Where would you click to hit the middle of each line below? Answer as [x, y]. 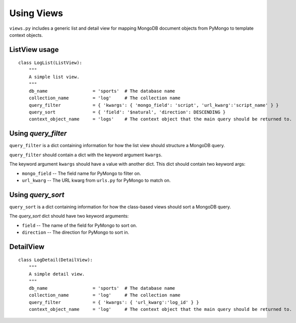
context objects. [26, 35]
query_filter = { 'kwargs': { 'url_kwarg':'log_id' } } [114, 302]
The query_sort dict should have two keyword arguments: [69, 216]
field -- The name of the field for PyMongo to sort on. [79, 225]
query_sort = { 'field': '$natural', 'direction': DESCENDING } [127, 112]
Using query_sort [37, 195]
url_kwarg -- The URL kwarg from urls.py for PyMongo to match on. [96, 180]
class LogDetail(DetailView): [56, 260]
